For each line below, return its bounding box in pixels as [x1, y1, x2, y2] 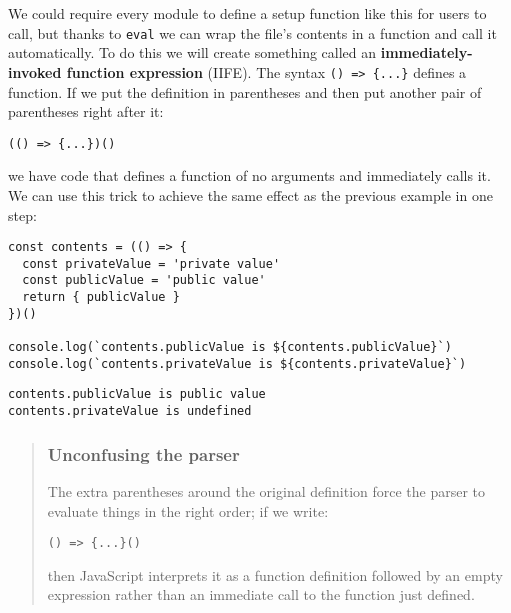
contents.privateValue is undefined [8, 404, 252, 419]
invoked [8, 61, 62, 82]
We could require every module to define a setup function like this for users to [8, 3, 487, 23]
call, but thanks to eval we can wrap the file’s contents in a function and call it [8, 22, 497, 43]
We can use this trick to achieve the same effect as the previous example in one [8, 184, 493, 205]
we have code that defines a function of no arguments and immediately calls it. [8, 165, 491, 186]
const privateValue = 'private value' [22, 256, 281, 271]
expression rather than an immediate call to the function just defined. [47, 584, 475, 605]
